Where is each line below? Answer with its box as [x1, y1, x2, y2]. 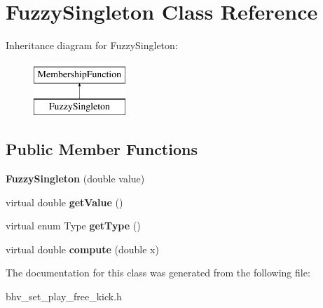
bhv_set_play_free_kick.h [6, 289, 122, 304]
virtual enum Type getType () [6, 218, 141, 233]
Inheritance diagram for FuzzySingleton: [6, 38, 178, 53]
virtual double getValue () [6, 194, 123, 209]
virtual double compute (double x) [6, 241, 159, 256]
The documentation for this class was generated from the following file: [6, 265, 310, 280]
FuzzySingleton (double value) [6, 171, 145, 186]
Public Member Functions [6, 138, 198, 160]
